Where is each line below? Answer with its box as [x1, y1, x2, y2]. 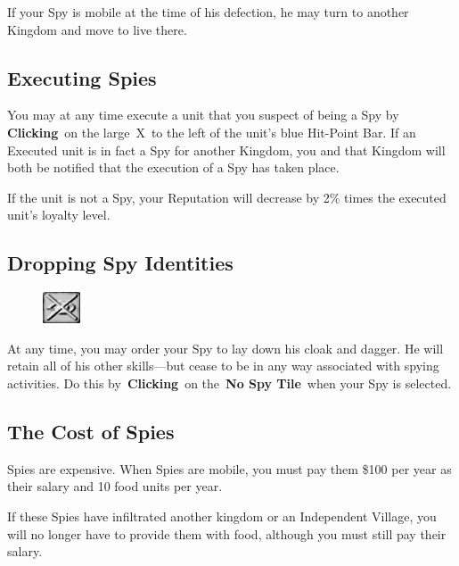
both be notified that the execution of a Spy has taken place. [7, 158, 340, 177]
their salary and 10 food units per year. [7, 477, 223, 495]
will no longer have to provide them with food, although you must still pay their [7, 524, 447, 543]
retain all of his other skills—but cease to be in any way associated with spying [7, 356, 439, 375]
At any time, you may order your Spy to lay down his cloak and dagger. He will [7, 338, 444, 357]
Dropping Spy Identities [7, 249, 234, 277]
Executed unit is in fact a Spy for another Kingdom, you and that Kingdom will [7, 140, 446, 159]
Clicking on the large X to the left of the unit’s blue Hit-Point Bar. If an [7, 122, 416, 141]
